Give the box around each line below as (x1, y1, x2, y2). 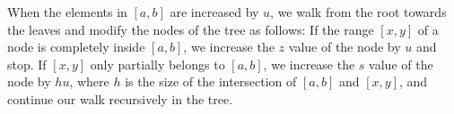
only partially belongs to (90, 54, 225, 73)
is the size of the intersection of (125, 72, 297, 91)
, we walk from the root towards (270, 3, 447, 20)
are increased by (170, 3, 259, 20)
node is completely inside (7, 37, 145, 56)
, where (69, 72, 109, 91)
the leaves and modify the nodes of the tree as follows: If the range (7, 20, 374, 38)
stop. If (7, 54, 47, 73)
